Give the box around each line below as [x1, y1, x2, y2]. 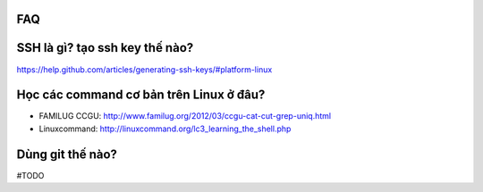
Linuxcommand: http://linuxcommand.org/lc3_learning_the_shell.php [38, 123, 292, 134]
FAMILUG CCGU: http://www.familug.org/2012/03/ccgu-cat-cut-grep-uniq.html [38, 111, 331, 121]
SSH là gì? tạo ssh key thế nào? [16, 40, 194, 55]
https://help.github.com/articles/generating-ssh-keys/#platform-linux [16, 63, 273, 75]
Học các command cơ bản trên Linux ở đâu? [16, 88, 266, 103]
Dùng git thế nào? [16, 146, 118, 162]
